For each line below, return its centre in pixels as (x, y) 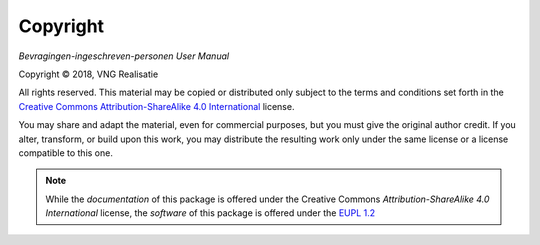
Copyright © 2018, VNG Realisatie (88, 74)
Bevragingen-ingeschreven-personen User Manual (124, 56)
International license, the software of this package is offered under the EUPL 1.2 (210, 213)
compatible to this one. (66, 152)
